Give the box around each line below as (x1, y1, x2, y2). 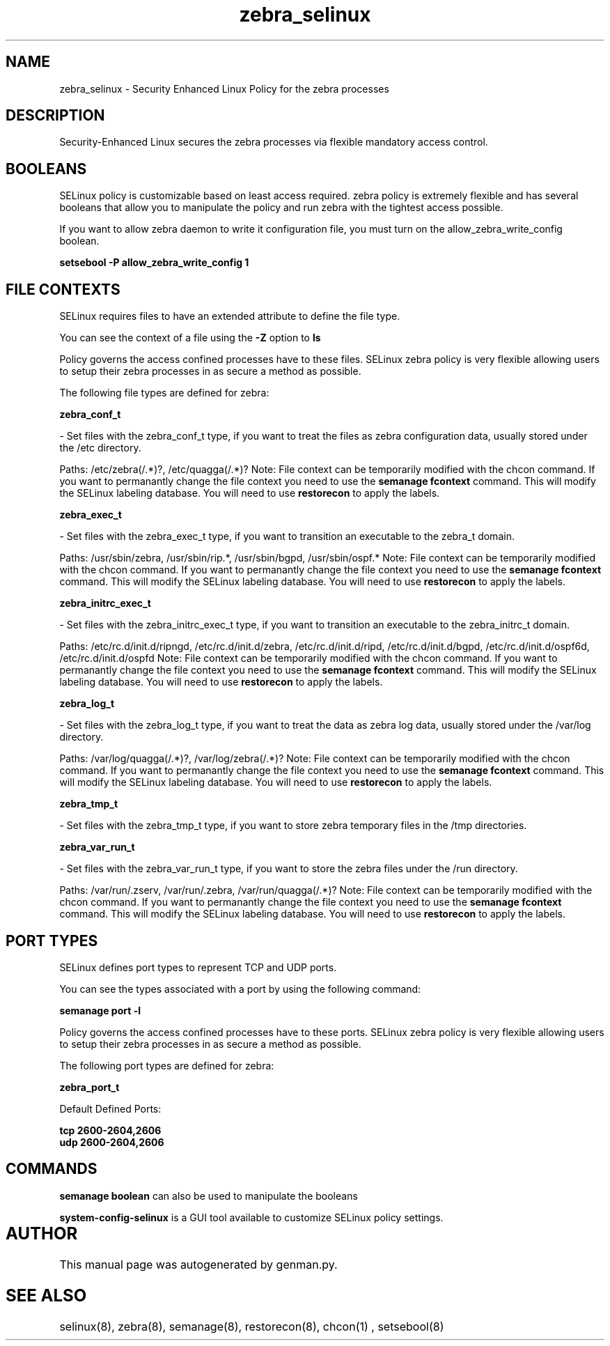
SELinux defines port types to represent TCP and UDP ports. (59, 961, 337, 973)
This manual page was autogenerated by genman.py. (59, 1257, 338, 1271)
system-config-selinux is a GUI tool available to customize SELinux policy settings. (59, 1211, 444, 1223)
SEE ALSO (6, 1285, 87, 1306)
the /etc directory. (59, 442, 141, 454)
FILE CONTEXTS (6, 280, 120, 298)
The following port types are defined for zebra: (59, 1059, 274, 1072)
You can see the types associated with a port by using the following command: (59, 982, 421, 995)
